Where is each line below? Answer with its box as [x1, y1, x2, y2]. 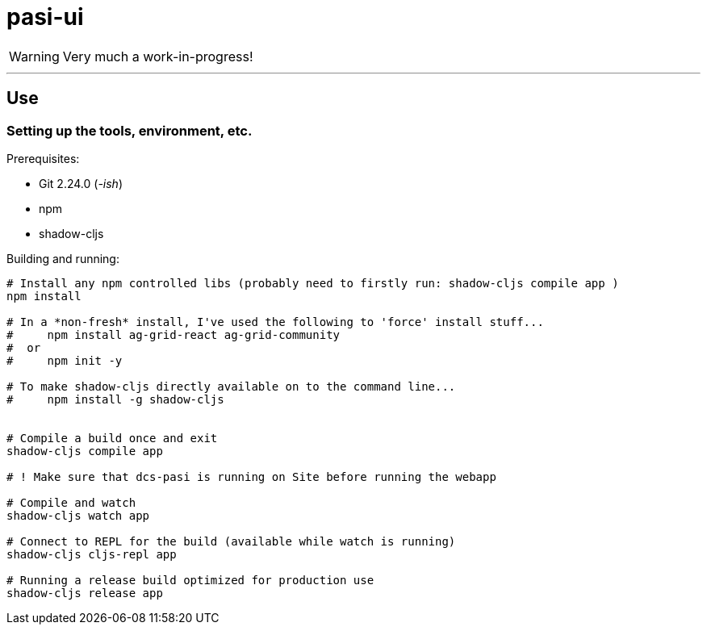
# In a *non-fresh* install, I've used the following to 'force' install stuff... [6, 315, 544, 328]
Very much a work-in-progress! [62, 48, 253, 65]
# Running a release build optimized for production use [6, 573, 374, 587]
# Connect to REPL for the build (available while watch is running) [6, 534, 456, 548]
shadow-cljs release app [6, 586, 163, 600]
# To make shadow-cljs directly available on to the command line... [6, 379, 456, 393]
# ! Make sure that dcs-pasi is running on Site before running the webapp [6, 470, 496, 483]
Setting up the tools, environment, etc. [6, 122, 253, 139]
